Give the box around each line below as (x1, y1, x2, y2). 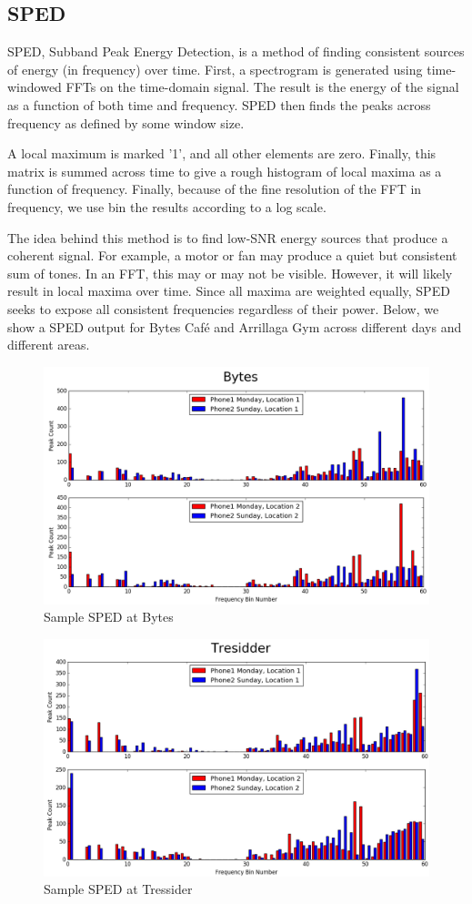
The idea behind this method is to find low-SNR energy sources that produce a (7, 228, 448, 247)
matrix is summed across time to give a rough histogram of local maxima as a (7, 161, 442, 180)
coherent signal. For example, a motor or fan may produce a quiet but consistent (7, 246, 457, 265)
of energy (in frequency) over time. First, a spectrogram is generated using (7, 59, 423, 78)
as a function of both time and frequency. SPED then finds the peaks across (7, 95, 431, 114)
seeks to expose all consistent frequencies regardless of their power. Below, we (7, 299, 439, 318)
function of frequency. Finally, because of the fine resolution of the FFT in (7, 179, 422, 198)
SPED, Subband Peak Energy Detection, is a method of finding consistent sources (7, 42, 465, 61)
